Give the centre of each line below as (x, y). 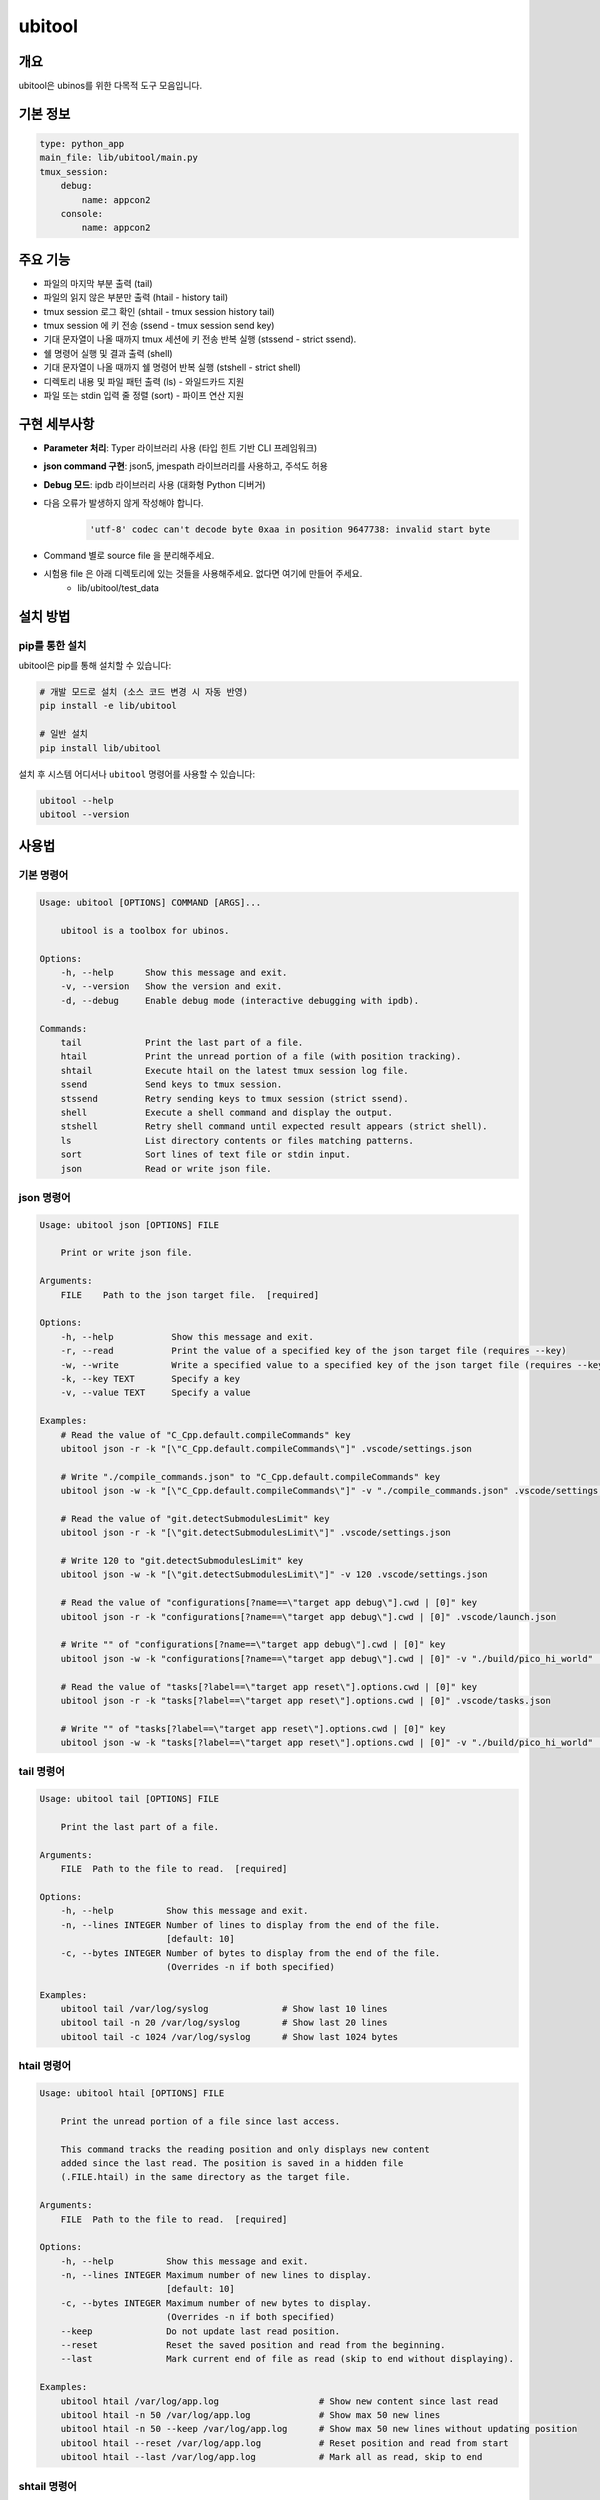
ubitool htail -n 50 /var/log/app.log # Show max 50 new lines (250, 2415)
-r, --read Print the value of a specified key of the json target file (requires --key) (313, 1351)
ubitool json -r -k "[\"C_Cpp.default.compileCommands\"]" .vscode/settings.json (266, 1448)
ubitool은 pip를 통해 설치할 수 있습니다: (95, 666)
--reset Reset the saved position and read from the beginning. (253, 2345)
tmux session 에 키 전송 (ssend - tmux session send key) (159, 326)
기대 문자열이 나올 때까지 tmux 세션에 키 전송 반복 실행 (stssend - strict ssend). (200, 339)
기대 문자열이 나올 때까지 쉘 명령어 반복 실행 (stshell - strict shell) (172, 367)
